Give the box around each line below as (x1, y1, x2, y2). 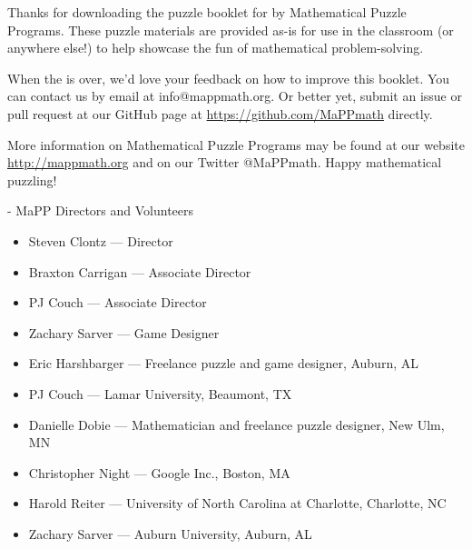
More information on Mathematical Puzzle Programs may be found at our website (7, 135, 465, 154)
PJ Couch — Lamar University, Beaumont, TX (28, 384, 292, 403)
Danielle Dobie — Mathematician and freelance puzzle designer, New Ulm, (28, 414, 445, 434)
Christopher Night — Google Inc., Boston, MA (28, 463, 290, 482)
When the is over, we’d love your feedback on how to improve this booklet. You (7, 68, 450, 87)
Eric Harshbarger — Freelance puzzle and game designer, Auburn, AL (28, 354, 418, 373)
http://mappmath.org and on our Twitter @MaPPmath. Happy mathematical (7, 153, 442, 172)
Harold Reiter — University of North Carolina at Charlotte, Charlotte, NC (28, 494, 447, 513)
